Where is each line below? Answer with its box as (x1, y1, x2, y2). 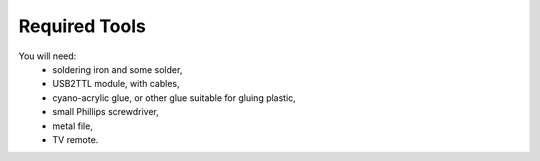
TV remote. (52, 133, 99, 145)
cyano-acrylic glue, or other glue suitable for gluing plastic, (52, 91, 297, 104)
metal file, (52, 120, 94, 132)
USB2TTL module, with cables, (52, 78, 180, 90)
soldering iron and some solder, (52, 63, 183, 75)
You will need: (18, 50, 77, 62)
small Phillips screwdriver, (52, 106, 160, 118)
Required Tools (18, 15, 147, 37)
